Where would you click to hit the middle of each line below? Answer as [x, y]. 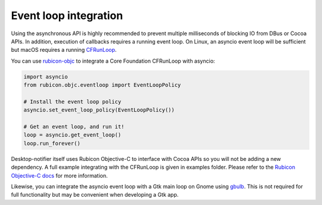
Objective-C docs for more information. [59, 175]
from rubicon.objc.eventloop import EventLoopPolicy [102, 85]
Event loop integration [67, 15]
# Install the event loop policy [72, 102]
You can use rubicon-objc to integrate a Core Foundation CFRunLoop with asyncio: [113, 61]
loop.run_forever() [52, 143]
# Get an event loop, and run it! [74, 127]
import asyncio [46, 77]
